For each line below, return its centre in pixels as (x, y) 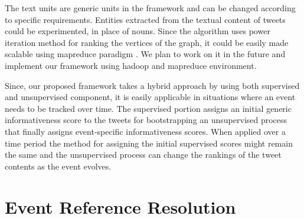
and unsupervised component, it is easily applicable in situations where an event (150, 97)
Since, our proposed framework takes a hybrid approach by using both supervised (152, 85)
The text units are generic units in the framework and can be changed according (150, 8)
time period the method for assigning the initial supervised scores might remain (149, 143)
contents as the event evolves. (58, 166)
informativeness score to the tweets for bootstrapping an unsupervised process (146, 120)
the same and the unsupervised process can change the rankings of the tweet (143, 155)
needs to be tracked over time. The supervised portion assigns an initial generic (148, 108)
